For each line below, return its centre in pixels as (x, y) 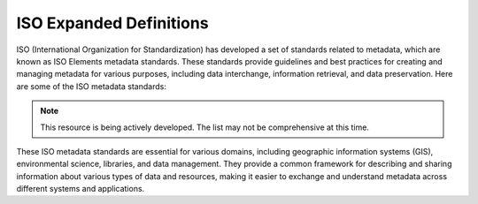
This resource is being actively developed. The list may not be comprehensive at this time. (204, 127)
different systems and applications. (81, 189)
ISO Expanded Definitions (112, 23)
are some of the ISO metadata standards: (92, 86)
